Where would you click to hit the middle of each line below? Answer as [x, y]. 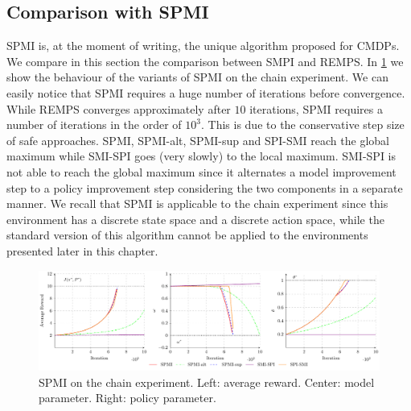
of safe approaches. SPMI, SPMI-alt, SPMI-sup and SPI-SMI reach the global [198, 140]
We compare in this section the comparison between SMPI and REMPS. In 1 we [205, 61]
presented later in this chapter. [82, 250]
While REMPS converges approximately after [119, 108]
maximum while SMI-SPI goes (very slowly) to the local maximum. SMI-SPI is [201, 156]
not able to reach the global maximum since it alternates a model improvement [201, 171]
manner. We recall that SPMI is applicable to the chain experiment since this [197, 203]
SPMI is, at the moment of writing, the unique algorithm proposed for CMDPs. [203, 46]
